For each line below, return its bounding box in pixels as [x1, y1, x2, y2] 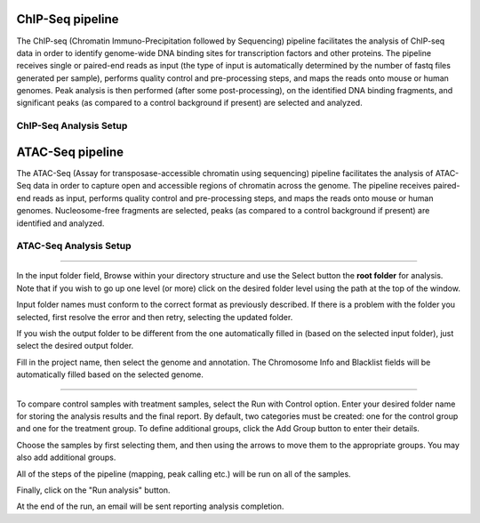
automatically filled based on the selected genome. [16, 369, 204, 380]
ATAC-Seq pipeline [16, 144, 124, 159]
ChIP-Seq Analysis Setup [16, 120, 128, 133]
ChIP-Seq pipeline [16, 12, 119, 27]
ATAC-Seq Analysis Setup [16, 240, 132, 253]
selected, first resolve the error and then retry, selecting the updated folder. [16, 311, 293, 322]
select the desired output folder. [16, 341, 134, 351]
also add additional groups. [16, 452, 116, 463]
